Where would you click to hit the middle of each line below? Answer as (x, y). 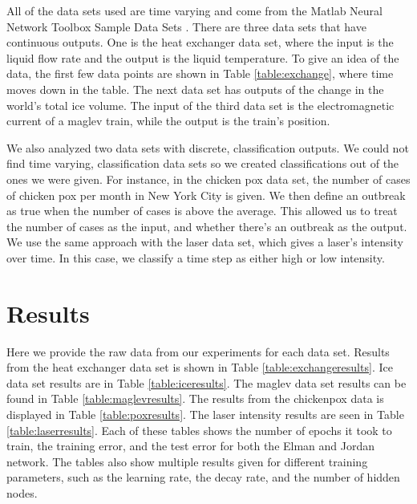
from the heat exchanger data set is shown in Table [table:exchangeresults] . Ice (200, 367)
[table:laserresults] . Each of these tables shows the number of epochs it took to (199, 430)
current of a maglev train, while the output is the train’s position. (168, 121)
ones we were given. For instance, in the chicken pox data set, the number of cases (208, 179)
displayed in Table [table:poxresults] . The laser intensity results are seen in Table (205, 414)
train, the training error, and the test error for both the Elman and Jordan (191, 446)
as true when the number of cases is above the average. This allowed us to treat (202, 211)
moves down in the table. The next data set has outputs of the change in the (195, 89)
